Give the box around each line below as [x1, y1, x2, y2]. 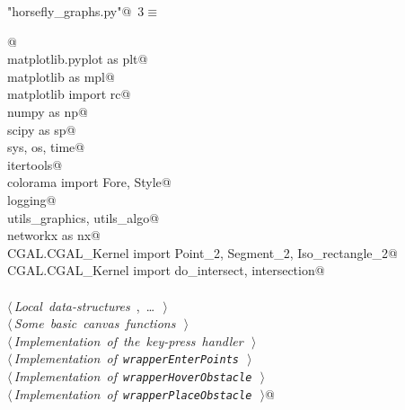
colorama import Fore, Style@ [7, 173, 172, 192]
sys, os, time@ [7, 138, 85, 156]
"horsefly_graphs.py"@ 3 [7, 2, 145, 20]
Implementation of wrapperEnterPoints [13, 349, 239, 368]
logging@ [7, 190, 57, 209]
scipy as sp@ [7, 120, 76, 138]
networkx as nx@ [7, 226, 101, 245]
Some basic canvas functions [13, 314, 176, 333]
